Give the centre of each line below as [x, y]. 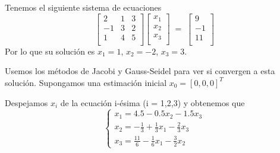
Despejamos [26, 102]
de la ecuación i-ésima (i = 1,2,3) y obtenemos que [152, 102]
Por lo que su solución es [50, 51]
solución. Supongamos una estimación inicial [86, 82]
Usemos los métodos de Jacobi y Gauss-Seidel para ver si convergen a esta [140, 71]
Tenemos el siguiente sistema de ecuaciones [83, 7]
